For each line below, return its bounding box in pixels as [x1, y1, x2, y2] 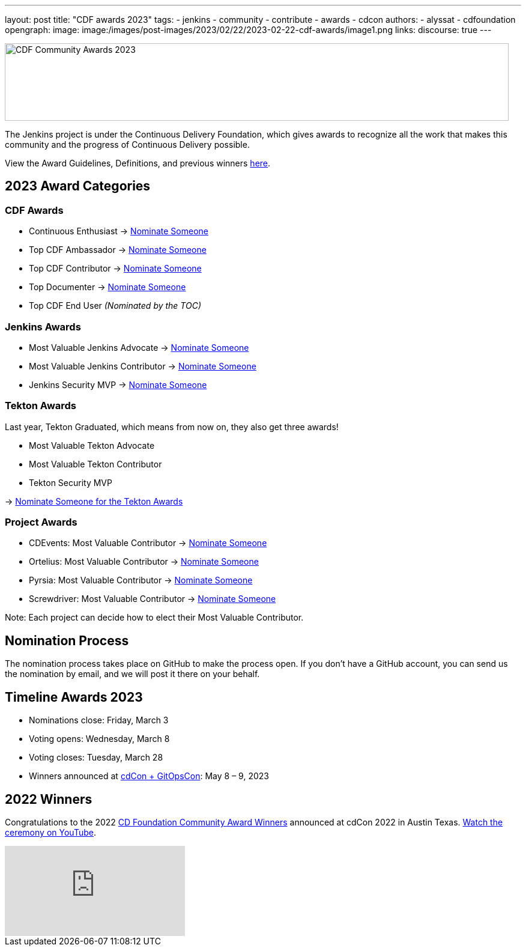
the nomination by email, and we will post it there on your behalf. [5, 669, 260, 679]
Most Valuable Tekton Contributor [29, 458, 162, 469]
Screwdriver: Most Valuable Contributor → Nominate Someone [29, 594, 276, 604]
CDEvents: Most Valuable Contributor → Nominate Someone [29, 538, 267, 548]
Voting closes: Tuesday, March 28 [29, 752, 163, 763]
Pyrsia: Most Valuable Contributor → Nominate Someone [29, 575, 253, 586]
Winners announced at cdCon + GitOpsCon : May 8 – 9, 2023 [29, 771, 269, 782]
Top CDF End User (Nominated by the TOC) [29, 300, 202, 311]
